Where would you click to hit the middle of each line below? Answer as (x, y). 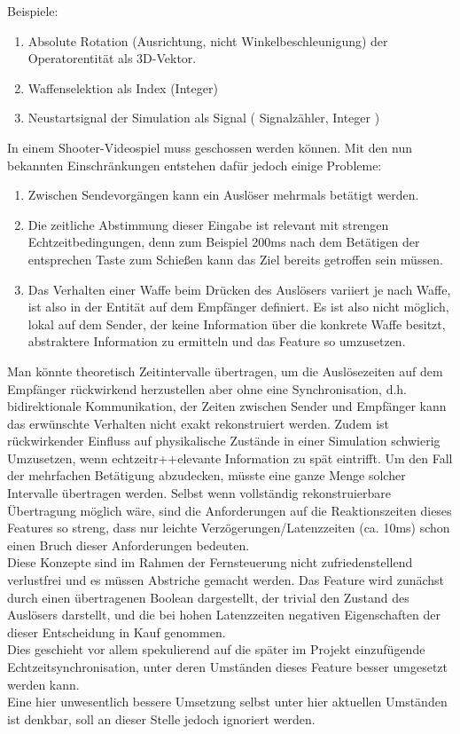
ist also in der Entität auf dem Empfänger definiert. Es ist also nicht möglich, (238, 307)
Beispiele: (33, 11)
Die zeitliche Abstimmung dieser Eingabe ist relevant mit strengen (208, 224)
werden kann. (43, 684)
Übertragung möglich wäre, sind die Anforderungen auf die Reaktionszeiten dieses (230, 510)
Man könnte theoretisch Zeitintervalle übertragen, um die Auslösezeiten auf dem (225, 371)
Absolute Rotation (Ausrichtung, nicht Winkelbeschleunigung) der (208, 40)
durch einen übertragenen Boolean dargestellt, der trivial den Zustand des (208, 597)
